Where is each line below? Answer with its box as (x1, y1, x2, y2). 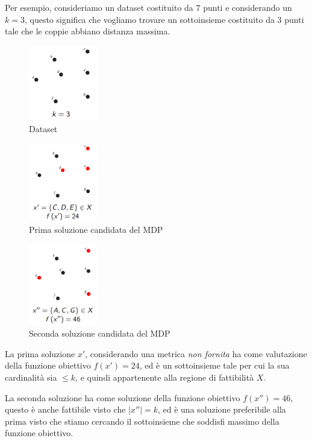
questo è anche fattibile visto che (5, 403, 126, 416)
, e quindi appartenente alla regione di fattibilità (75, 370, 254, 383)
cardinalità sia (5, 370, 57, 383)
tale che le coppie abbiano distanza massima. (5, 25, 170, 37)
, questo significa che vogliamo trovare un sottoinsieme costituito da (24, 13, 275, 25)
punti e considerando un (203, 1, 292, 13)
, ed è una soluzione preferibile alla (157, 403, 286, 416)
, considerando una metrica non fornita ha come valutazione (85, 347, 307, 360)
